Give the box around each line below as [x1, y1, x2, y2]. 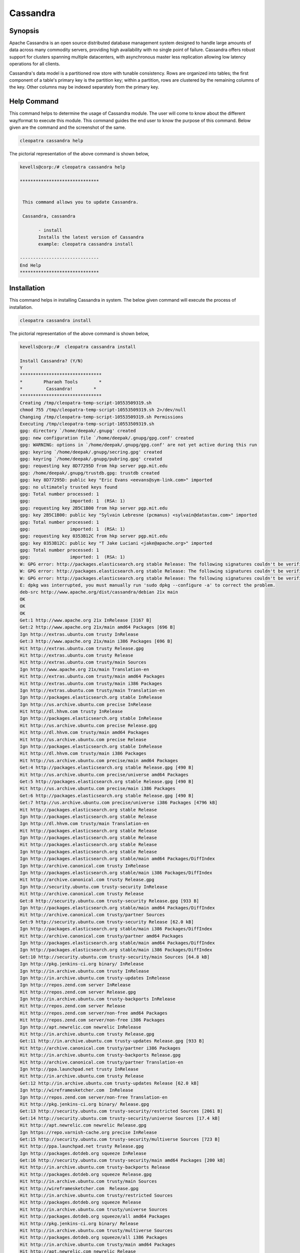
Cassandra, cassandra [22, 213, 75, 219]
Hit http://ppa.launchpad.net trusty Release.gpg [19, 1143, 144, 1149]
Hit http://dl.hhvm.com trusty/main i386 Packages [19, 751, 147, 756]
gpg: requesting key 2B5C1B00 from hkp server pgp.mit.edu [19, 505, 167, 511]
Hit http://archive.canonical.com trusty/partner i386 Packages [19, 1045, 181, 1051]
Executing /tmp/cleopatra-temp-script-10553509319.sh [19, 421, 154, 427]
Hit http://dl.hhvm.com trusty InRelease [19, 709, 123, 714]
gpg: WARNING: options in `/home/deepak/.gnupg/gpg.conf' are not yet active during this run [19, 442, 257, 448]
